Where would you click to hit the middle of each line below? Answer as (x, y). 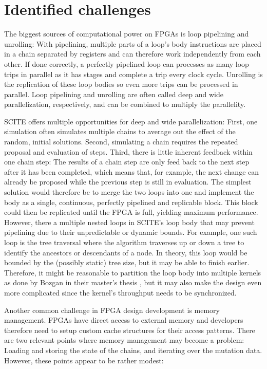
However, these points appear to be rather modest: (84, 360)
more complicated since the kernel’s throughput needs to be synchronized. (120, 292)
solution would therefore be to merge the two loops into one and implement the (129, 192)
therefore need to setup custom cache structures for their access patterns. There (130, 330)
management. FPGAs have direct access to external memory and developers (124, 320)
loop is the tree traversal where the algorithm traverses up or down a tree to (124, 242)
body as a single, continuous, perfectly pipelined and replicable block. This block (131, 202)
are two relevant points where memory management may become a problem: (124, 340)
